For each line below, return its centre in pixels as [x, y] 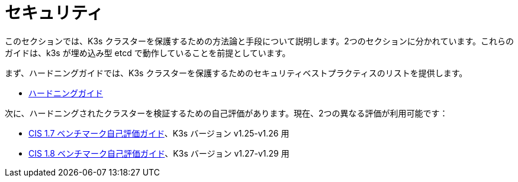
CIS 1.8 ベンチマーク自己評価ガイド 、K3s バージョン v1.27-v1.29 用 [159, 153]
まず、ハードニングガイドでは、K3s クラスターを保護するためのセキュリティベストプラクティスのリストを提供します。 [236, 73]
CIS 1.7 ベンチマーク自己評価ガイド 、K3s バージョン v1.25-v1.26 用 [159, 133]
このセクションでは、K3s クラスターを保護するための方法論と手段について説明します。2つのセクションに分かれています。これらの [259, 41]
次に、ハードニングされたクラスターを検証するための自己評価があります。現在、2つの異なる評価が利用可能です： [226, 113]
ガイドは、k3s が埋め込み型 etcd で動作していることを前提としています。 [148, 53]
